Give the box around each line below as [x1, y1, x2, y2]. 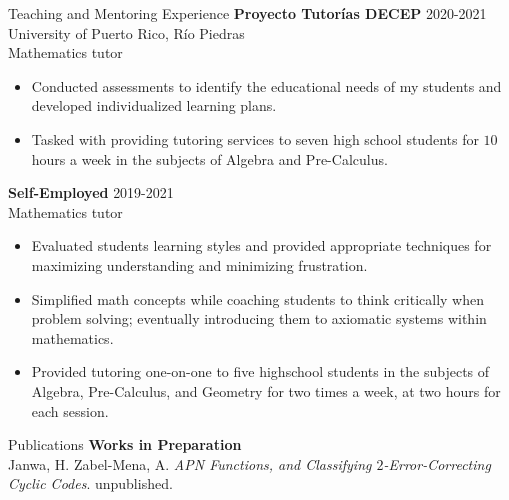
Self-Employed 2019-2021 [8, 182, 174, 203]
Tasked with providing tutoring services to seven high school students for [31, 128, 479, 149]
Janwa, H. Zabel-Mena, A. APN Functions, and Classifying [8, 453, 372, 474]
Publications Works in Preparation [8, 434, 242, 455]
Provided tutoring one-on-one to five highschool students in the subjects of [31, 361, 490, 382]
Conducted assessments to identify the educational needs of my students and [31, 75, 502, 96]
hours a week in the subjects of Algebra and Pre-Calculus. [31, 148, 388, 169]
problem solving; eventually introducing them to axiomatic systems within [31, 308, 487, 329]
